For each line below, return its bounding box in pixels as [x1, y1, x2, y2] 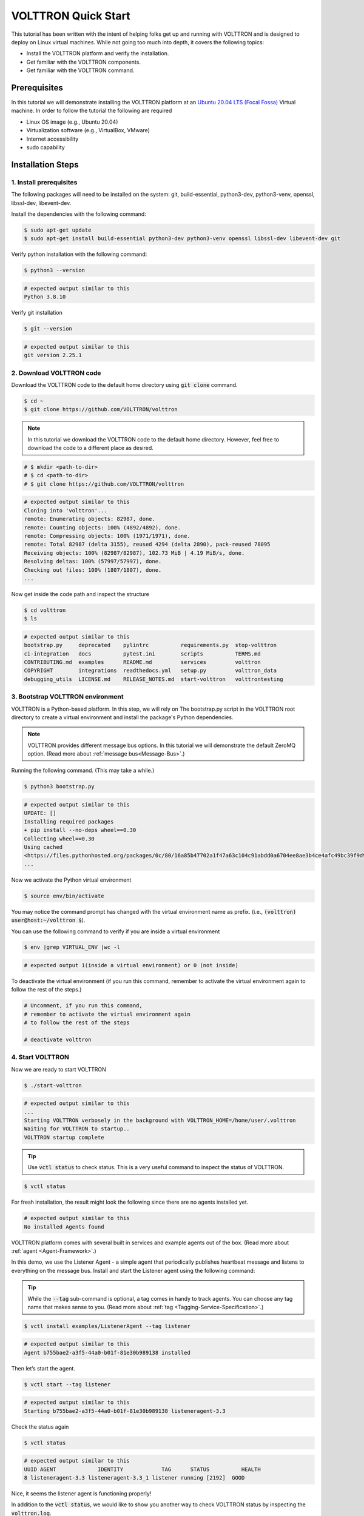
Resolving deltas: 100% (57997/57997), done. [24, 558, 162, 565]
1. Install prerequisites [11, 178, 78, 186]
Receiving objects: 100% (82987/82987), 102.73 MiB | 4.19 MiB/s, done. [24, 549, 245, 556]
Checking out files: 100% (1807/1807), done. [24, 566, 162, 573]
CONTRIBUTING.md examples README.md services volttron [24, 659, 261, 665]
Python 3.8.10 [24, 293, 66, 300]
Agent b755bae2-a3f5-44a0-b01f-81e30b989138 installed [24, 1349, 190, 1356]
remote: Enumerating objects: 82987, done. [24, 515, 156, 523]
